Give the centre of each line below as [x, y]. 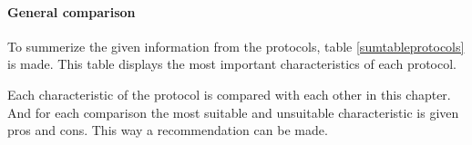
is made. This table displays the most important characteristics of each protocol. [232, 64]
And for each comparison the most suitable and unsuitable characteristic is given [233, 112]
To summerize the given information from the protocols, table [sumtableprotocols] [236, 46]
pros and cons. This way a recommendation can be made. [168, 130]
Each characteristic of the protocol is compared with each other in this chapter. [229, 94]
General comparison [72, 11]
